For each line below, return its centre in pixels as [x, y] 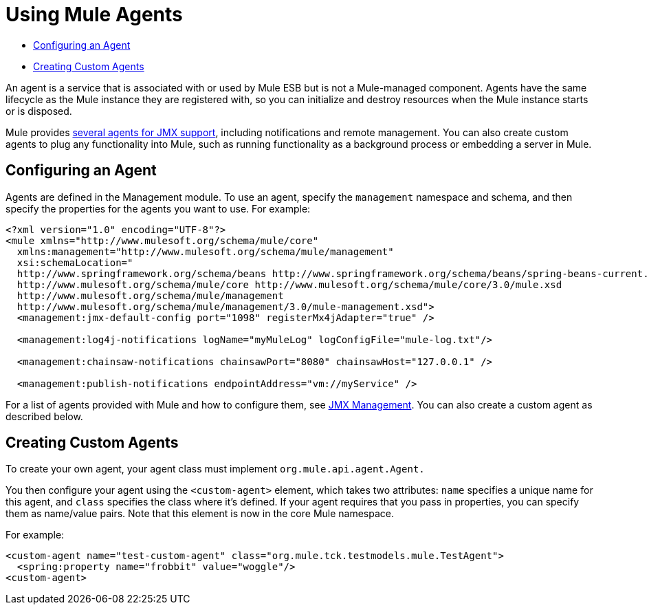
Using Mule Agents [94, 14]
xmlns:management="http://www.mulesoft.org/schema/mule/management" [205, 251]
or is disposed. [39, 111]
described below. [44, 416]
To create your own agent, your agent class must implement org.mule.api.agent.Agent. [215, 469]
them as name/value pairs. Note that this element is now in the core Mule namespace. [200, 514]
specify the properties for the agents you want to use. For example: [158, 208]
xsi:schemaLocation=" [75, 262]
